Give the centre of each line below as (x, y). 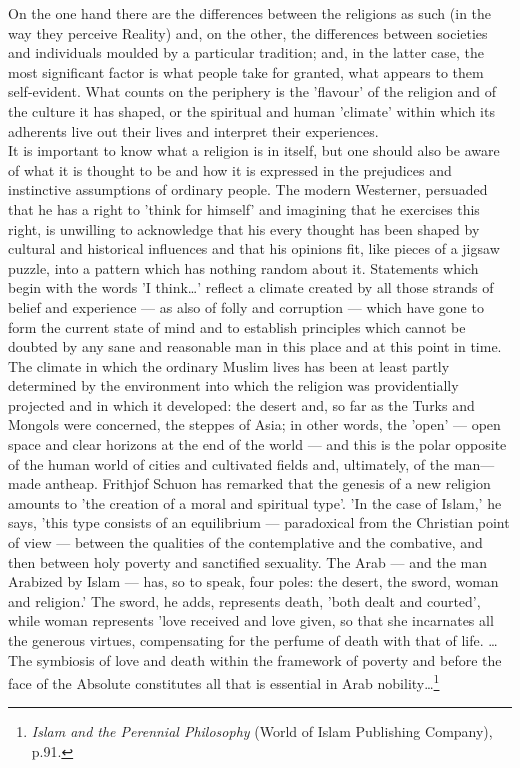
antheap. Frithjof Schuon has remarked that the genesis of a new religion (268, 483)
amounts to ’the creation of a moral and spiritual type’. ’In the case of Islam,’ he (255, 502)
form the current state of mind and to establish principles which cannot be (237, 326)
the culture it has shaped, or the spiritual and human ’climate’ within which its (251, 110)
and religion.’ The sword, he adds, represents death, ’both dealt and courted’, (244, 600)
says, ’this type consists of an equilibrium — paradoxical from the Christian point (259, 522)
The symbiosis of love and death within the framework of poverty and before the (255, 659)
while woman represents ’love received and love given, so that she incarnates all (251, 620)
